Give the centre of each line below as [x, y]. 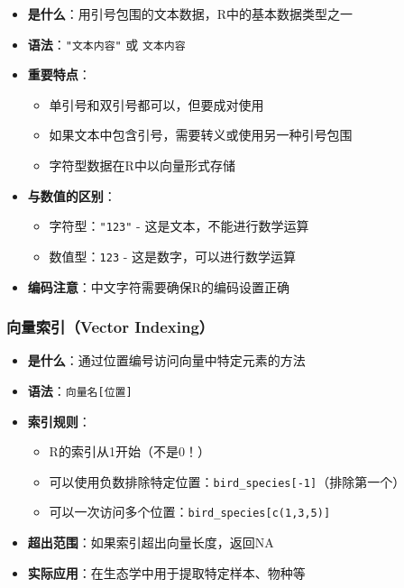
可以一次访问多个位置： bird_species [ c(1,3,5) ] [190, 512]
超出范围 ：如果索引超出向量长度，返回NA [151, 542]
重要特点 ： [59, 74]
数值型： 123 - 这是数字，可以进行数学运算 [173, 256]
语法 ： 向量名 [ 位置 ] [80, 390]
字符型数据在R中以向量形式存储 [142, 165]
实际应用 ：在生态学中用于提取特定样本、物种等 [166, 572]
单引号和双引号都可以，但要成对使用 [156, 104]
